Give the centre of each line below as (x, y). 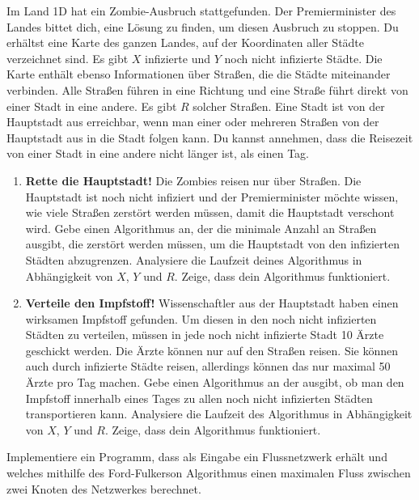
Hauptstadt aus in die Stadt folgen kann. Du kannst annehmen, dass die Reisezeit (210, 137)
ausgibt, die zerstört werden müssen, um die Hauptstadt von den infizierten (212, 244)
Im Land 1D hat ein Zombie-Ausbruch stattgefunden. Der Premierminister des (201, 11)
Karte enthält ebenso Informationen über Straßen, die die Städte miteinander (199, 74)
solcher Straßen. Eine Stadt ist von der (289, 106)
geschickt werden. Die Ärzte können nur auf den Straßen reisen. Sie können (212, 350)
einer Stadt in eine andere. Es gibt (92, 106)
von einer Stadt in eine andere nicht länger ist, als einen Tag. (158, 153)
